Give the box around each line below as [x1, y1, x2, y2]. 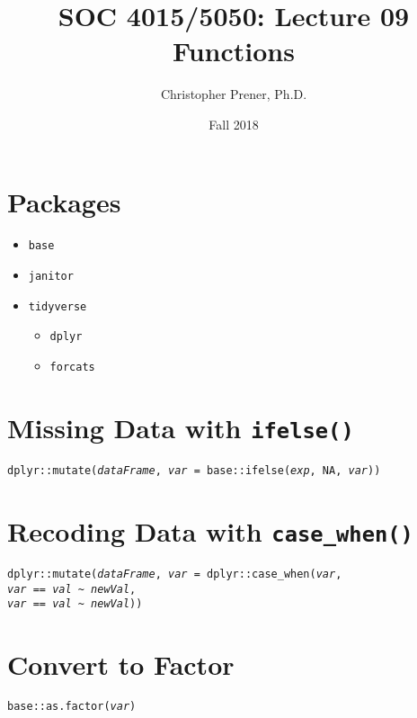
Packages [7, 183, 121, 220]
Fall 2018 [208, 114, 259, 133]
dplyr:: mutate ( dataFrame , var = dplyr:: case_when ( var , [7, 567, 342, 580]
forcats [49, 361, 95, 374]
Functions [173, 32, 295, 69]
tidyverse [28, 300, 87, 313]
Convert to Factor [7, 646, 235, 683]
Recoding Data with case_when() [7, 512, 413, 549]
